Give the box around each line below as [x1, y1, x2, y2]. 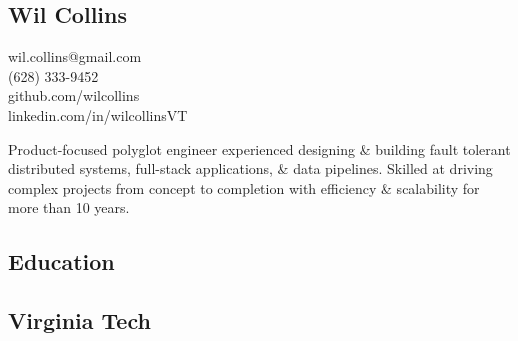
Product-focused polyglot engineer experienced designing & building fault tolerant [8, 138, 511, 159]
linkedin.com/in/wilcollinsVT [8, 104, 188, 125]
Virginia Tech [8, 305, 151, 336]
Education [8, 246, 115, 277]
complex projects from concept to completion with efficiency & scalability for [8, 177, 480, 198]
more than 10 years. [8, 197, 130, 218]
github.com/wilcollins [8, 85, 140, 106]
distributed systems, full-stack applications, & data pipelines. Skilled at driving [8, 158, 493, 179]
